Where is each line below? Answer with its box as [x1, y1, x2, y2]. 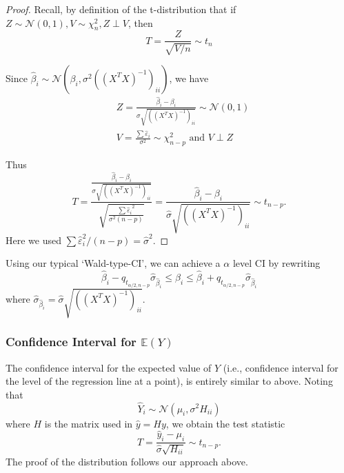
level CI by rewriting [232, 256, 321, 270]
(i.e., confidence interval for [223, 360, 338, 374]
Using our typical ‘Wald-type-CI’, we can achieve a [6, 256, 221, 270]
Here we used [6, 232, 61, 247]
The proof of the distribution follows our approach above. [6, 454, 248, 468]
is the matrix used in [44, 416, 133, 430]
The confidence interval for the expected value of [6, 360, 212, 374]
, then [128, 15, 153, 30]
